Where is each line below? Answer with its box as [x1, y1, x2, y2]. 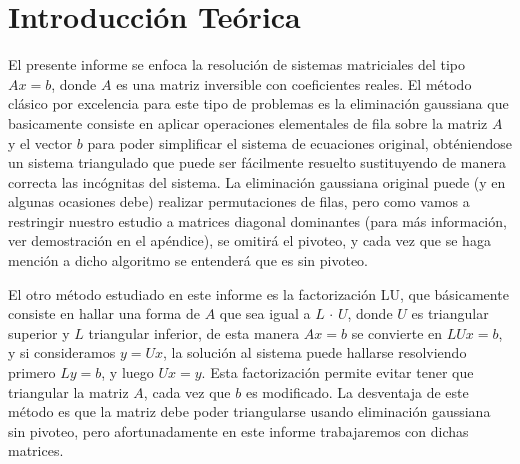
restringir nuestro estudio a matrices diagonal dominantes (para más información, [8, 210, 507, 231]
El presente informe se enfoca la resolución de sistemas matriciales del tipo [8, 54, 466, 75]
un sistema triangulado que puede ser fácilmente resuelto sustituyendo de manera [8, 152, 506, 173]
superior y [8, 322, 70, 343]
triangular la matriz [8, 381, 129, 402]
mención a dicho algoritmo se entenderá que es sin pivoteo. [8, 250, 368, 271]
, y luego [101, 362, 154, 383]
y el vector [8, 132, 73, 153]
